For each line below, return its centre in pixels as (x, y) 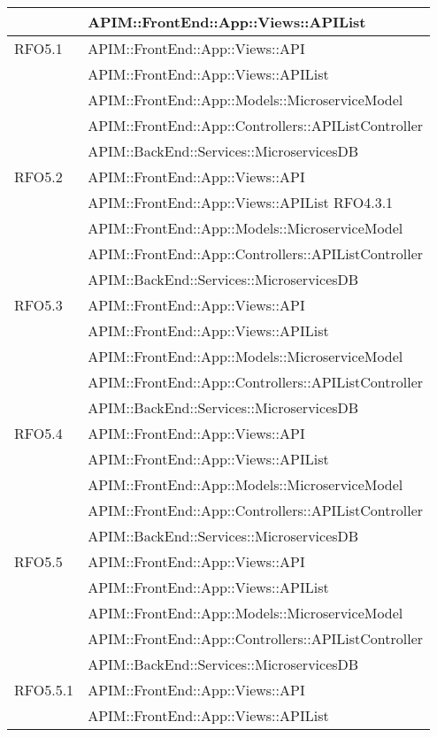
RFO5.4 (38, 433)
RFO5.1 (38, 48)
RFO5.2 (38, 177)
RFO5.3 (38, 305)
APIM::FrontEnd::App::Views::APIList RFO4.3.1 (241, 202)
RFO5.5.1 (44, 690)
